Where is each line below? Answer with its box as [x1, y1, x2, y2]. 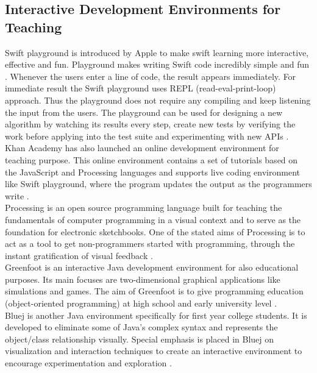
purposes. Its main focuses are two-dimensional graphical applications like [5, 272, 280, 285]
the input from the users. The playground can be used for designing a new [5, 105, 283, 118]
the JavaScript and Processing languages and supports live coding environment [5, 165, 300, 178]
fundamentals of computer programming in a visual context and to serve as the [5, 213, 301, 226]
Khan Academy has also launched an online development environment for [5, 141, 279, 154]
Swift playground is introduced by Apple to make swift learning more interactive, [5, 46, 309, 59]
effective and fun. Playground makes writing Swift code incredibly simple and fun [5, 58, 310, 71]
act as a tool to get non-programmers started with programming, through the [5, 237, 295, 250]
